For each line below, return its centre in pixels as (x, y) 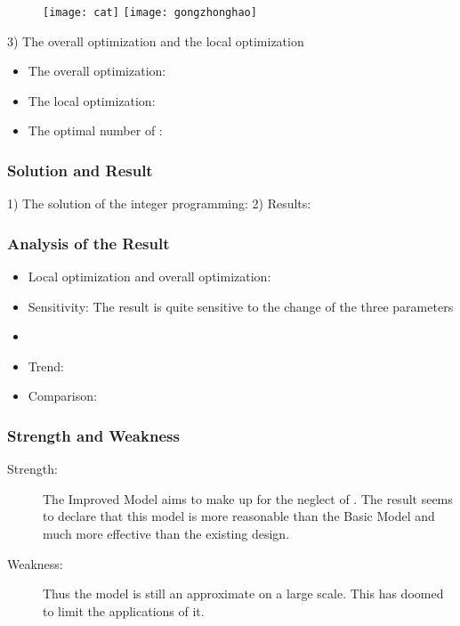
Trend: (46, 366)
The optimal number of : (95, 130)
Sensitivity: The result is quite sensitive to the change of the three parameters (241, 306)
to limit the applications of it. (124, 610)
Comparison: (62, 396)
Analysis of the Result (89, 243)
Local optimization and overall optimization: (149, 276)
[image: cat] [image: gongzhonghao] (150, 12)
